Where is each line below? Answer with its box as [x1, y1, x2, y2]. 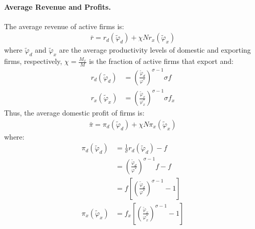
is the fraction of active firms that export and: [89, 56, 234, 66]
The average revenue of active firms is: [4, 20, 124, 31]
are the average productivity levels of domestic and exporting [59, 44, 251, 55]
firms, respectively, [4, 56, 62, 66]
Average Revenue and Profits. [4, 1, 111, 12]
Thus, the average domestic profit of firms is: [4, 107, 145, 118]
